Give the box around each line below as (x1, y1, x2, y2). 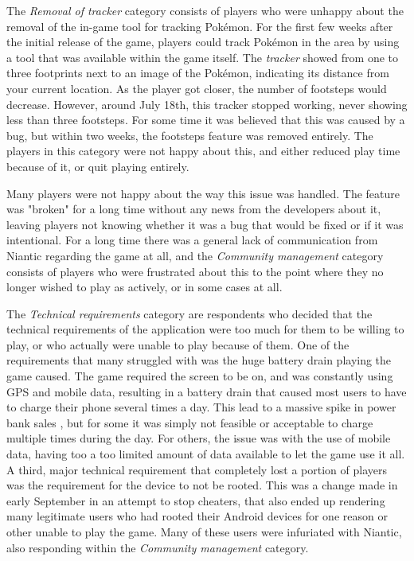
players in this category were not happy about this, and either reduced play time (6, 142, 400, 159)
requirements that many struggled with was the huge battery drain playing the (6, 352, 392, 368)
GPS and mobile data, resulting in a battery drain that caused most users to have (6, 383, 407, 399)
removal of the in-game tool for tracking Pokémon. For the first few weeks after (6, 18, 393, 34)
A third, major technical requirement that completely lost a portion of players (6, 461, 387, 477)
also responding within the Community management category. (6, 539, 309, 555)
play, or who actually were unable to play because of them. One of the (6, 336, 350, 353)
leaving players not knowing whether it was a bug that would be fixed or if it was (6, 216, 404, 232)
